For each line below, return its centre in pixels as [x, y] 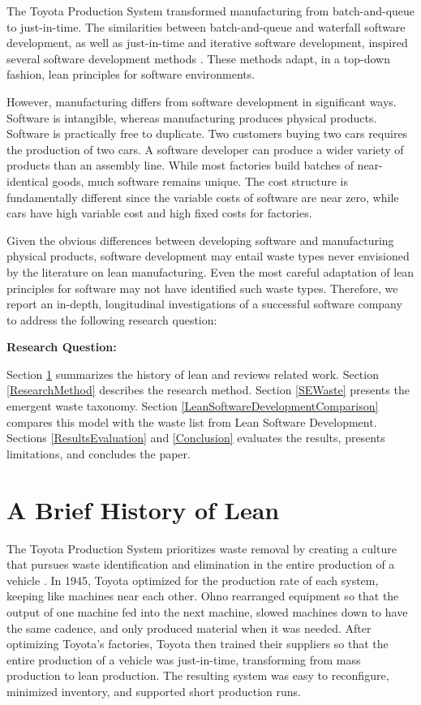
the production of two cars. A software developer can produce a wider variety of [205, 149]
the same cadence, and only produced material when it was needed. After [189, 628]
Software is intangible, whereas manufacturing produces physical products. [192, 117]
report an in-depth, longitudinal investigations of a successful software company [204, 304]
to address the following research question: [112, 319]
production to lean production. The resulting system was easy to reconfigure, [198, 675]
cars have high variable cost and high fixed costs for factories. [159, 213]
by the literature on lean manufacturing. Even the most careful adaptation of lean [210, 271]
